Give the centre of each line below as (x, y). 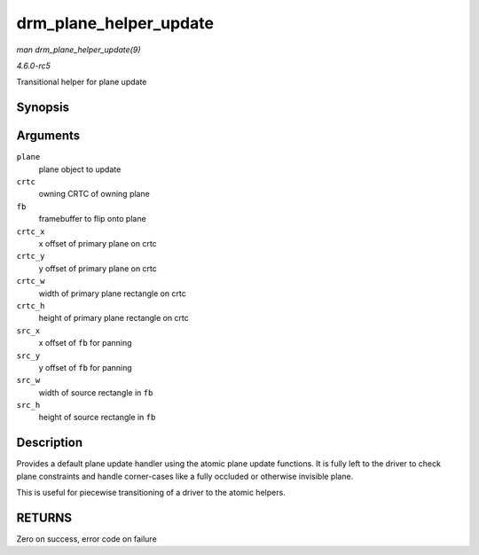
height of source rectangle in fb (97, 418)
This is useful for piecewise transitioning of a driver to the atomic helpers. (151, 493)
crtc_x (31, 231)
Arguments (48, 136)
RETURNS (44, 517)
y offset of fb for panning (85, 367)
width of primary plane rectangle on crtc (112, 293)
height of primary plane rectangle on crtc (114, 318)
